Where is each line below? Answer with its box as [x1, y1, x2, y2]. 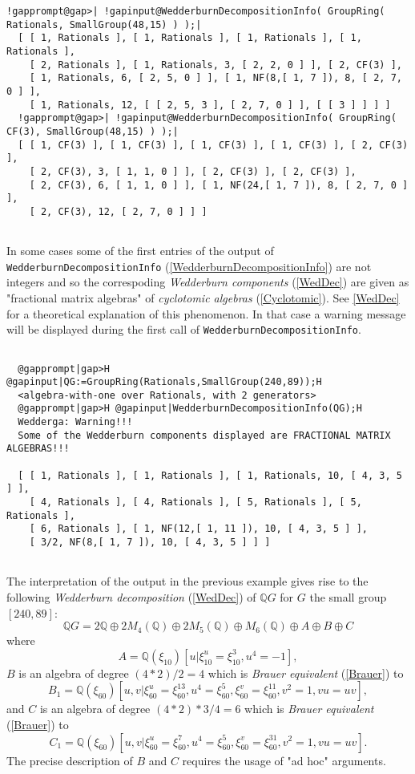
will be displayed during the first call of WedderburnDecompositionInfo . [6, 321, 361, 338]
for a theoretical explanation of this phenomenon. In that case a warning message [6, 305, 406, 322]
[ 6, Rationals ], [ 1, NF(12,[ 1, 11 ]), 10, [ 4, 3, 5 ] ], [29, 523, 369, 535]
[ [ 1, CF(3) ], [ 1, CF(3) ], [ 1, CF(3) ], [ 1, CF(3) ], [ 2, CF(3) [18, 139, 409, 151]
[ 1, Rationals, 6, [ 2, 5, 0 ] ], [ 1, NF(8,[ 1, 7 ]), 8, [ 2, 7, [29, 72, 402, 84]
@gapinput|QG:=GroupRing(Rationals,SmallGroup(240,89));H [6, 376, 322, 388]
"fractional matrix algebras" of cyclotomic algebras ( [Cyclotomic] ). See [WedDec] [6, 290, 400, 306]
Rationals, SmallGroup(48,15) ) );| [6, 18, 202, 30]
